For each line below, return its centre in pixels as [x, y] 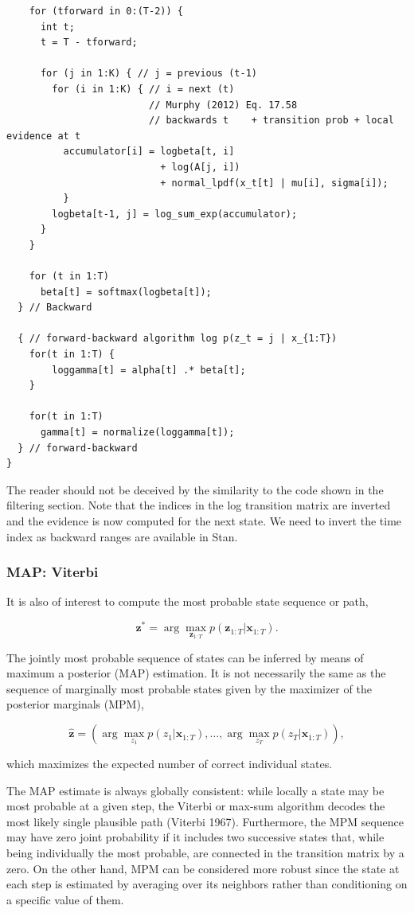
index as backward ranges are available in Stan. [122, 536]
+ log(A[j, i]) [200, 167]
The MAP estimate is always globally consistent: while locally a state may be [195, 790]
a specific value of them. [65, 899]
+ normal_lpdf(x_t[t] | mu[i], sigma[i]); [274, 183]
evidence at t [44, 136]
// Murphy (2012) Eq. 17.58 [223, 105]
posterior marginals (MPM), [75, 704]
